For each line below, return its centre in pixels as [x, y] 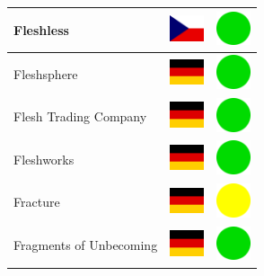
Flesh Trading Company [80, 116]
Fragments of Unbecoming [86, 245]
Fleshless [41, 29]
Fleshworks [44, 159]
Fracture [37, 202]
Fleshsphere [46, 73]
